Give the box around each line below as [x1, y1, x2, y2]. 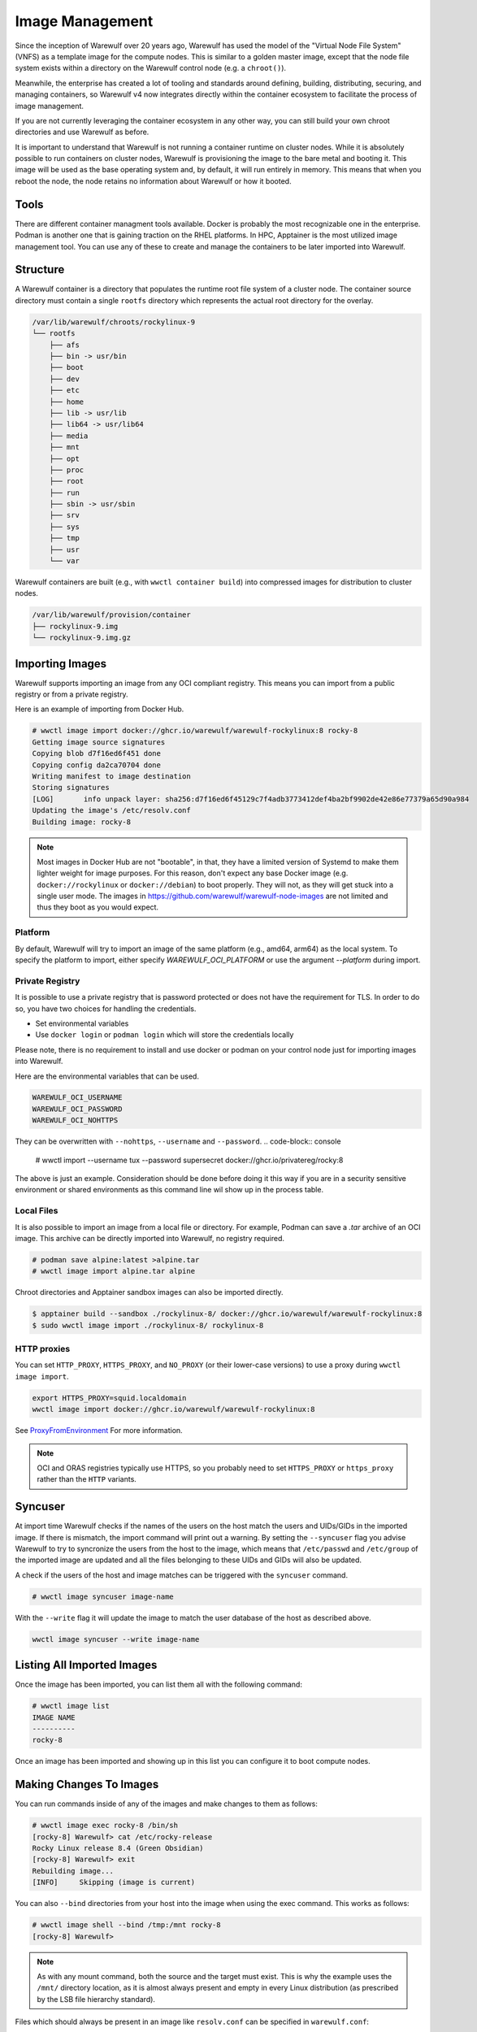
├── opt [49, 454, 80, 463]
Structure [15, 263, 65, 276]
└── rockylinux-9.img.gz [32, 633, 132, 642]
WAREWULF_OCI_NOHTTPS [32, 1116, 119, 1125]
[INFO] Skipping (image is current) [32, 1878, 195, 1887]
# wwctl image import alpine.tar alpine [32, 1266, 195, 1276]
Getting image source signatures [32, 737, 166, 747]
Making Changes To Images [15, 1778, 159, 1791]
